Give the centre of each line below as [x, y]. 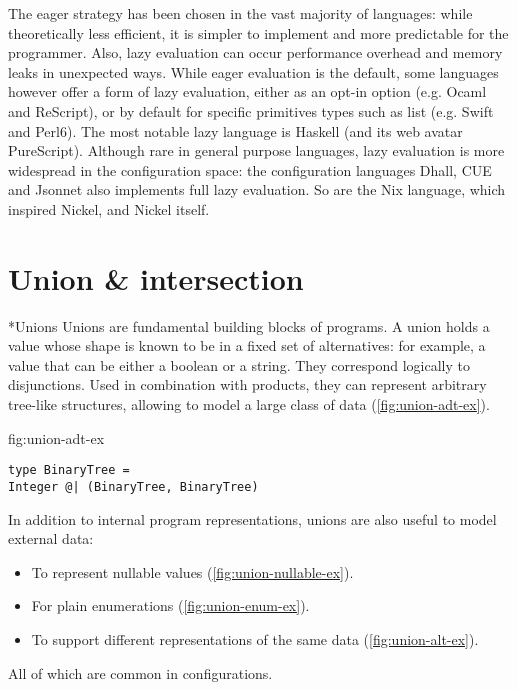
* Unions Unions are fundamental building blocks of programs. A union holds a [249, 325]
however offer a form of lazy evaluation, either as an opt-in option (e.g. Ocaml [247, 91]
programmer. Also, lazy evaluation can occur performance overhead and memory [255, 52]
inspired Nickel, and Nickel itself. [109, 208]
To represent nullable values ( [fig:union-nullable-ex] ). [192, 571]
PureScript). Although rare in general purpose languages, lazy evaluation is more [256, 150]
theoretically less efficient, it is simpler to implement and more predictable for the [258, 32]
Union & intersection [156, 277]
